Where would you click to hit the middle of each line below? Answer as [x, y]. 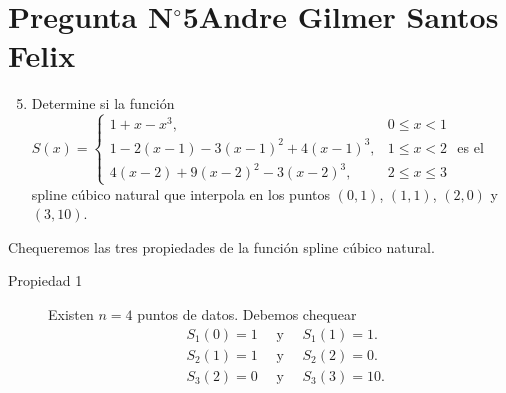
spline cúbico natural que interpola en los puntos [181, 193]
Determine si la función [103, 103]
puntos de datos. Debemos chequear [247, 313]
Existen [71, 313]
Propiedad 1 [45, 280]
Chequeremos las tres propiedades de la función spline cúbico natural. [221, 246]
